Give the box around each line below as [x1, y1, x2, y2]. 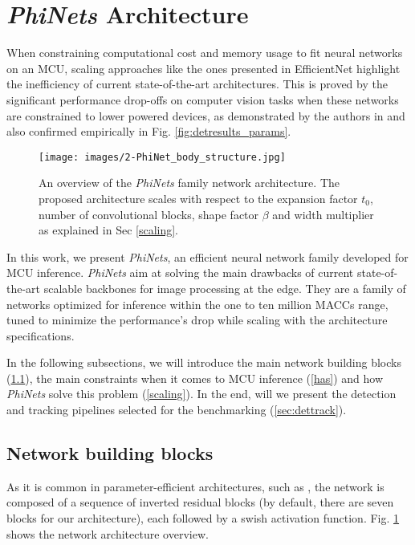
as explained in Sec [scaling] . [39, 222, 179, 238]
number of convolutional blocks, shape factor [39, 205, 259, 222]
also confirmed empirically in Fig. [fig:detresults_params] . [6, 123, 291, 140]
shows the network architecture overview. [6, 525, 209, 542]
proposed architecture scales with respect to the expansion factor [39, 189, 358, 206]
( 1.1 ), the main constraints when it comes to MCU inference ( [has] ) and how [6, 369, 384, 386]
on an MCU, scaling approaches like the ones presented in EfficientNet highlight [6, 59, 401, 76]
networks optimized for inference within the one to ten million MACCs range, [6, 295, 389, 312]
